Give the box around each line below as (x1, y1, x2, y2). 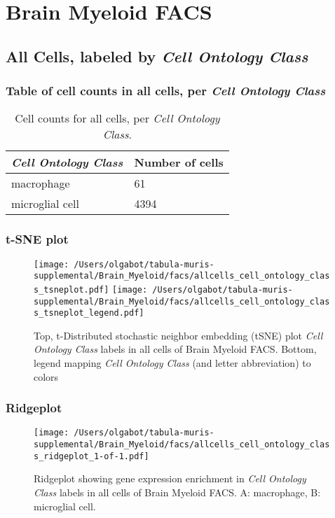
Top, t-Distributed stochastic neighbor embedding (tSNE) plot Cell (34, 328, 323, 342)
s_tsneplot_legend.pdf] (34, 308, 144, 318)
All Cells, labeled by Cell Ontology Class (6, 45, 308, 66)
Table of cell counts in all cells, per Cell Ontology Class (6, 82, 326, 99)
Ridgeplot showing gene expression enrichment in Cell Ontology (34, 471, 306, 486)
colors (34, 369, 59, 384)
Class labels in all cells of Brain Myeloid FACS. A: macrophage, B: (34, 485, 321, 500)
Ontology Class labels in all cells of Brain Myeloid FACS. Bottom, (34, 342, 317, 356)
